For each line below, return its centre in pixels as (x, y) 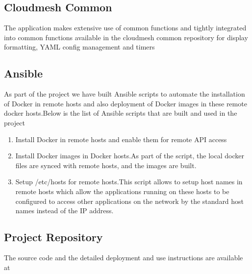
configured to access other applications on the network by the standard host (130, 201)
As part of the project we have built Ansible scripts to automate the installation (125, 94)
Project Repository (53, 237)
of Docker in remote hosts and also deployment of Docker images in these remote (126, 103)
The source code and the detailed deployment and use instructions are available (124, 257)
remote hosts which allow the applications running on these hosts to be (122, 191)
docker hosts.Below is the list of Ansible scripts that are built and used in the (121, 113)
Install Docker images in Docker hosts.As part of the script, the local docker (130, 156)
